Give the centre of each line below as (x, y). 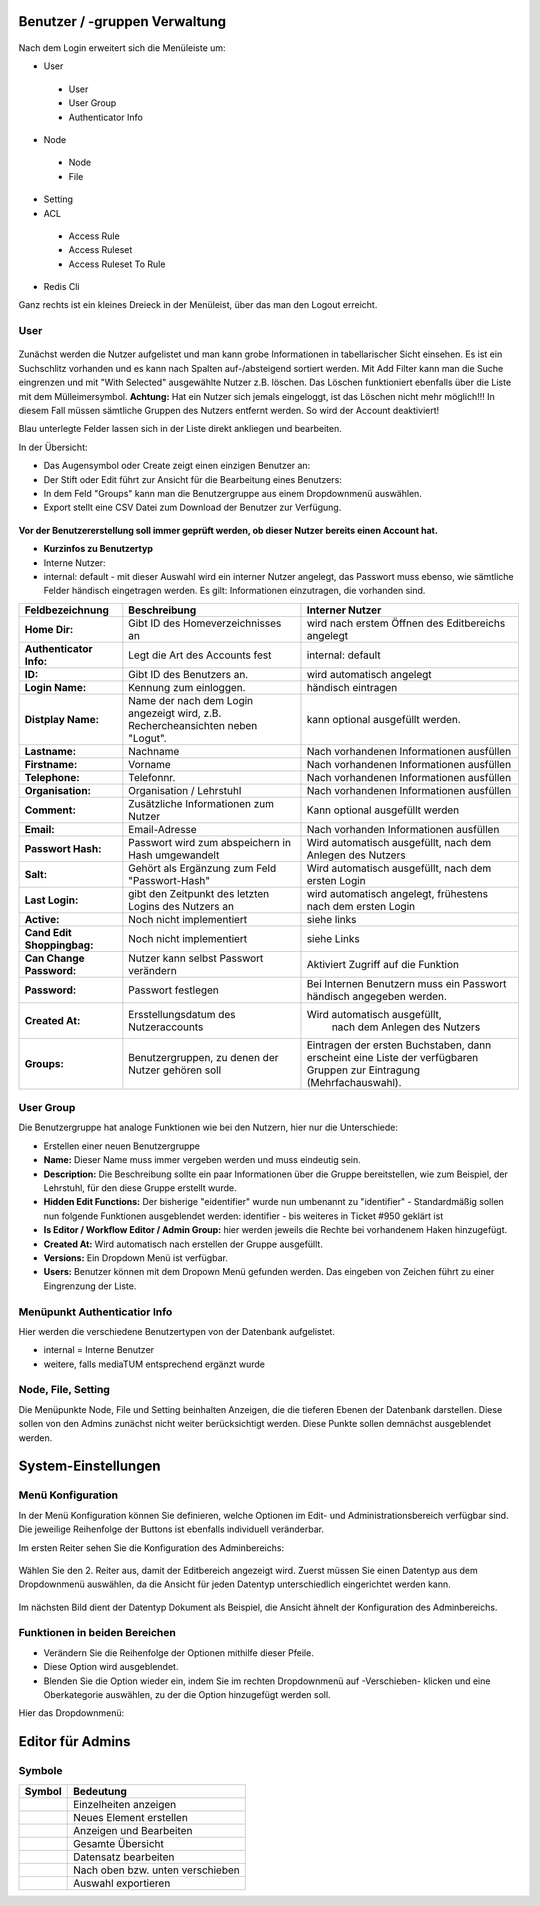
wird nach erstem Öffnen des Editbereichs (406, 623)
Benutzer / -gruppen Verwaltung (122, 21)
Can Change (54, 958)
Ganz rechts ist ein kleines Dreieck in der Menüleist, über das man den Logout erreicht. (198, 305)
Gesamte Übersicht (118, 1843)
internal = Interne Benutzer (99, 1350)
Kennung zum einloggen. (187, 687)
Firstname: (51, 764)
